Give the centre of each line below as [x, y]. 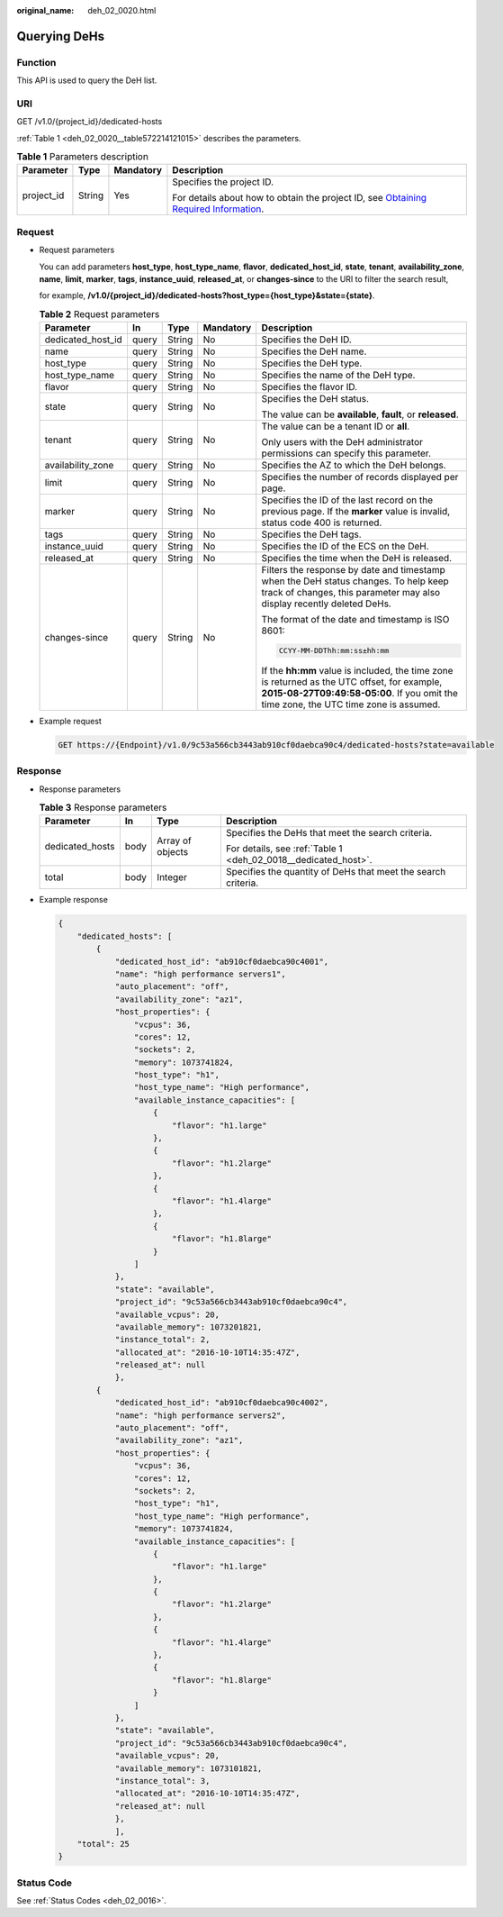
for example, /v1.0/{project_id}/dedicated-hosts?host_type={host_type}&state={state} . [207, 295]
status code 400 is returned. [322, 522]
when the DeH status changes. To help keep [355, 581]
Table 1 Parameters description [82, 157]
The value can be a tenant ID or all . [336, 426]
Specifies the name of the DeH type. [338, 376]
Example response [73, 900]
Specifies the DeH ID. [307, 340]
